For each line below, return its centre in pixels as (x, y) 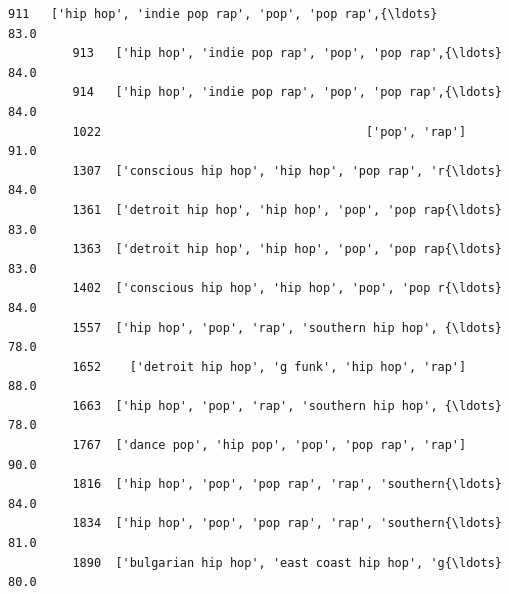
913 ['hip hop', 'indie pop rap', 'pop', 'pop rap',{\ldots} (287, 53)
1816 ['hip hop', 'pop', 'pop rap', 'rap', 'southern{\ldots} (287, 484)
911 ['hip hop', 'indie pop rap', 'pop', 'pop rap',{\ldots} (223, 14)
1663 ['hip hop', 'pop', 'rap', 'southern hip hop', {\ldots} (287, 405)
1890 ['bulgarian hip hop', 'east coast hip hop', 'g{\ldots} (287, 562)
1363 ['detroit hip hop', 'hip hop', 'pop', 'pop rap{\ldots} (287, 249)
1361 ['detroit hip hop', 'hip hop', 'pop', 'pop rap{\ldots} (287, 209)
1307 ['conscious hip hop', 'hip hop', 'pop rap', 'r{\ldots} (287, 170)
